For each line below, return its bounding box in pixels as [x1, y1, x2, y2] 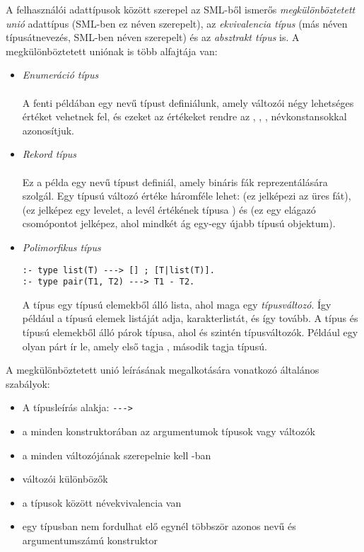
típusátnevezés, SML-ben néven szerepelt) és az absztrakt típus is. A [6, 30, 300, 45]
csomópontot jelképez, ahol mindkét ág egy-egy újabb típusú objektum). [22, 216, 336, 231]
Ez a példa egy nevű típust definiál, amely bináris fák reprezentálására [22, 174, 328, 189]
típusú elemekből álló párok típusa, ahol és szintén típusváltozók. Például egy [22, 325, 358, 339]
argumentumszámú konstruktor [22, 533, 158, 547]
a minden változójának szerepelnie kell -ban [22, 447, 211, 462]
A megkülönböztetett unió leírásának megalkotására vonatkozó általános [6, 362, 319, 377]
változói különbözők [22, 471, 108, 486]
